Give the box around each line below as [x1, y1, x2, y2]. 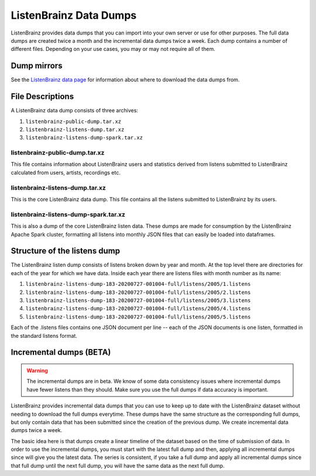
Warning [26, 367, 48, 374]
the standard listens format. [11, 332, 77, 339]
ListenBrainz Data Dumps [11, 9, 137, 22]
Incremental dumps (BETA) [11, 347, 111, 357]
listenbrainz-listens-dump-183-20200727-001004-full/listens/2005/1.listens [25, 281, 251, 287]
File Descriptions [11, 91, 74, 102]
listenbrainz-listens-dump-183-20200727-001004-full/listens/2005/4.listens [25, 305, 251, 312]
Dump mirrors [11, 61, 63, 71]
